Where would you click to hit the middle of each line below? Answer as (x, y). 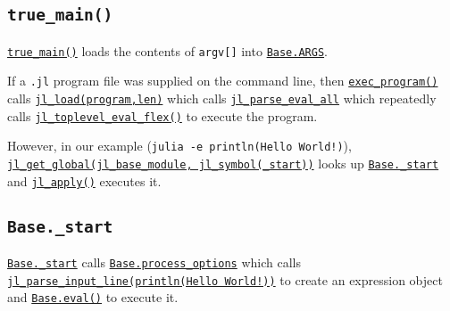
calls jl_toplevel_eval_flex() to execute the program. (162, 115)
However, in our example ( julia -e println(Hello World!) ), (179, 146)
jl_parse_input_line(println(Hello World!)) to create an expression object (225, 279)
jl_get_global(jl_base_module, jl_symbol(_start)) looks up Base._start (223, 164)
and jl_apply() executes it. (84, 180)
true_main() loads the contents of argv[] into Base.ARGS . (167, 50)
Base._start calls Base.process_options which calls (154, 262)
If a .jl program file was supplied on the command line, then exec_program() (223, 81)
